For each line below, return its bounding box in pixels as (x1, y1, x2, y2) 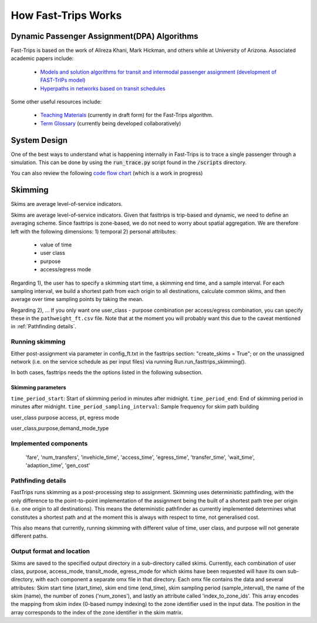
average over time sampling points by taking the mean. (11, 296, 144, 303)
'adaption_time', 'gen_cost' (25, 462, 90, 469)
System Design (11, 135, 68, 145)
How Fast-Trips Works (11, 9, 122, 22)
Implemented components (11, 439, 88, 447)
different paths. (11, 532, 48, 539)
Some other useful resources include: (11, 98, 102, 105)
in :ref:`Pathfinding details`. (11, 323, 76, 330)
